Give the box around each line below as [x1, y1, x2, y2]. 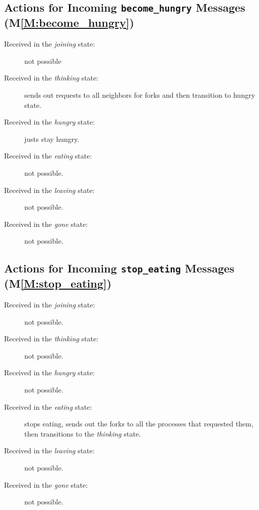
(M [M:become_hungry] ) [4, 15, 134, 30]
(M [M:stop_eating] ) [4, 276, 112, 291]
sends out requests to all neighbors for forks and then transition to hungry [24, 89, 255, 100]
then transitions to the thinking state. [24, 428, 141, 439]
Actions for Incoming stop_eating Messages [4, 260, 235, 276]
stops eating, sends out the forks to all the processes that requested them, [24, 418, 253, 429]
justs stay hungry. [24, 133, 80, 144]
